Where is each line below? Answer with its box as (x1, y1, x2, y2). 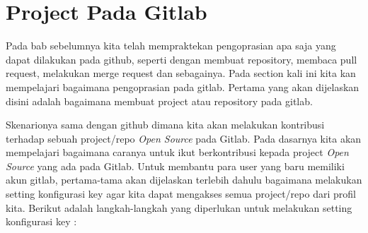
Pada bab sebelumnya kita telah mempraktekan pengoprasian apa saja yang (6, 38, 336, 53)
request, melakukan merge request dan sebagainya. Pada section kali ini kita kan (6, 66, 356, 80)
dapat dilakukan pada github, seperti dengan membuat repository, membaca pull (6, 52, 357, 66)
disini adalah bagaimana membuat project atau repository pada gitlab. (6, 93, 313, 108)
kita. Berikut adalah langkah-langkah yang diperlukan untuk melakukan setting (6, 200, 352, 215)
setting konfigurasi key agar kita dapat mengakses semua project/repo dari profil (6, 186, 356, 201)
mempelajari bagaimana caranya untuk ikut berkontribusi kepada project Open (6, 145, 349, 160)
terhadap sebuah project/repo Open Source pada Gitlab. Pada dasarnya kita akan (6, 131, 362, 145)
